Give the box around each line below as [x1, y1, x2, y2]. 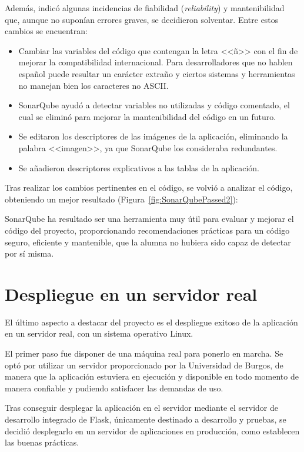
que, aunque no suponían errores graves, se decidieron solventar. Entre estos [5, 13, 279, 25]
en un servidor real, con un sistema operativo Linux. [5, 327, 193, 340]
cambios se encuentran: [5, 25, 88, 37]
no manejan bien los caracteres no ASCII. [18, 79, 169, 91]
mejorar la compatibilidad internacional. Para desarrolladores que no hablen [18, 56, 293, 68]
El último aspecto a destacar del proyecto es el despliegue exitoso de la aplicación [5, 315, 298, 328]
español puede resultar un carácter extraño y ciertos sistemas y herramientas [18, 67, 295, 79]
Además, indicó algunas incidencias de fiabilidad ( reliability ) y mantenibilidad [5, 2, 285, 14]
